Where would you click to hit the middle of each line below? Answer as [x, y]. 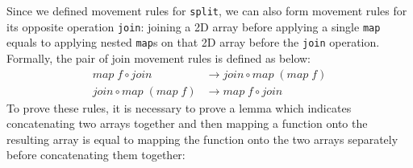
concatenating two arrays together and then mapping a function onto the [187, 123]
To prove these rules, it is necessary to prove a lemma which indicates [179, 107]
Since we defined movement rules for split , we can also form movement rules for [207, 10]
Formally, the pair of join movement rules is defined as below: [159, 57]
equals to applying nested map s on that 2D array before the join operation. [193, 42]
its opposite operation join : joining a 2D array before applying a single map [194, 26]
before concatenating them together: [96, 155]
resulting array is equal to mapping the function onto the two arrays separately [202, 139]
